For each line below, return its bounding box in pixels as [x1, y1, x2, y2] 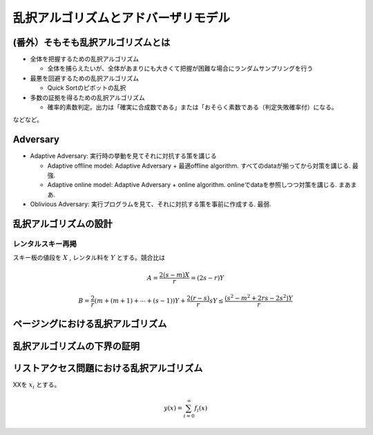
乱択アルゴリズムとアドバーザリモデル [12, 10, 231, 26]
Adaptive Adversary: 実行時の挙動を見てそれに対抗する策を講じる [30, 152, 217, 160]
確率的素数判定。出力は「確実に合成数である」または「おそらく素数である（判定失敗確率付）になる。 [47, 103, 338, 112]
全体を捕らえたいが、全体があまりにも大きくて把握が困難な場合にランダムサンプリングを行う [47, 64, 314, 72]
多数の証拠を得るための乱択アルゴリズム [30, 93, 145, 101]
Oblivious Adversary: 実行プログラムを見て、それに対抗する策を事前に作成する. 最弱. [30, 200, 272, 208]
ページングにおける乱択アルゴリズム [12, 318, 167, 330]
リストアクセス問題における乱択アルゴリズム [12, 362, 203, 374]
